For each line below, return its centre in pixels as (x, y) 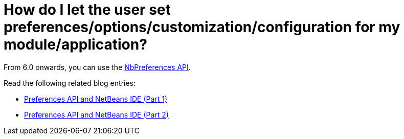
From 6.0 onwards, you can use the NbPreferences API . (97, 67)
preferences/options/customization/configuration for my (202, 27)
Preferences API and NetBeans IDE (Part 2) (96, 114)
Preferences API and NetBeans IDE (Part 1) (96, 99)
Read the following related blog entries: (70, 83)
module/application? (75, 44)
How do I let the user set (87, 10)
